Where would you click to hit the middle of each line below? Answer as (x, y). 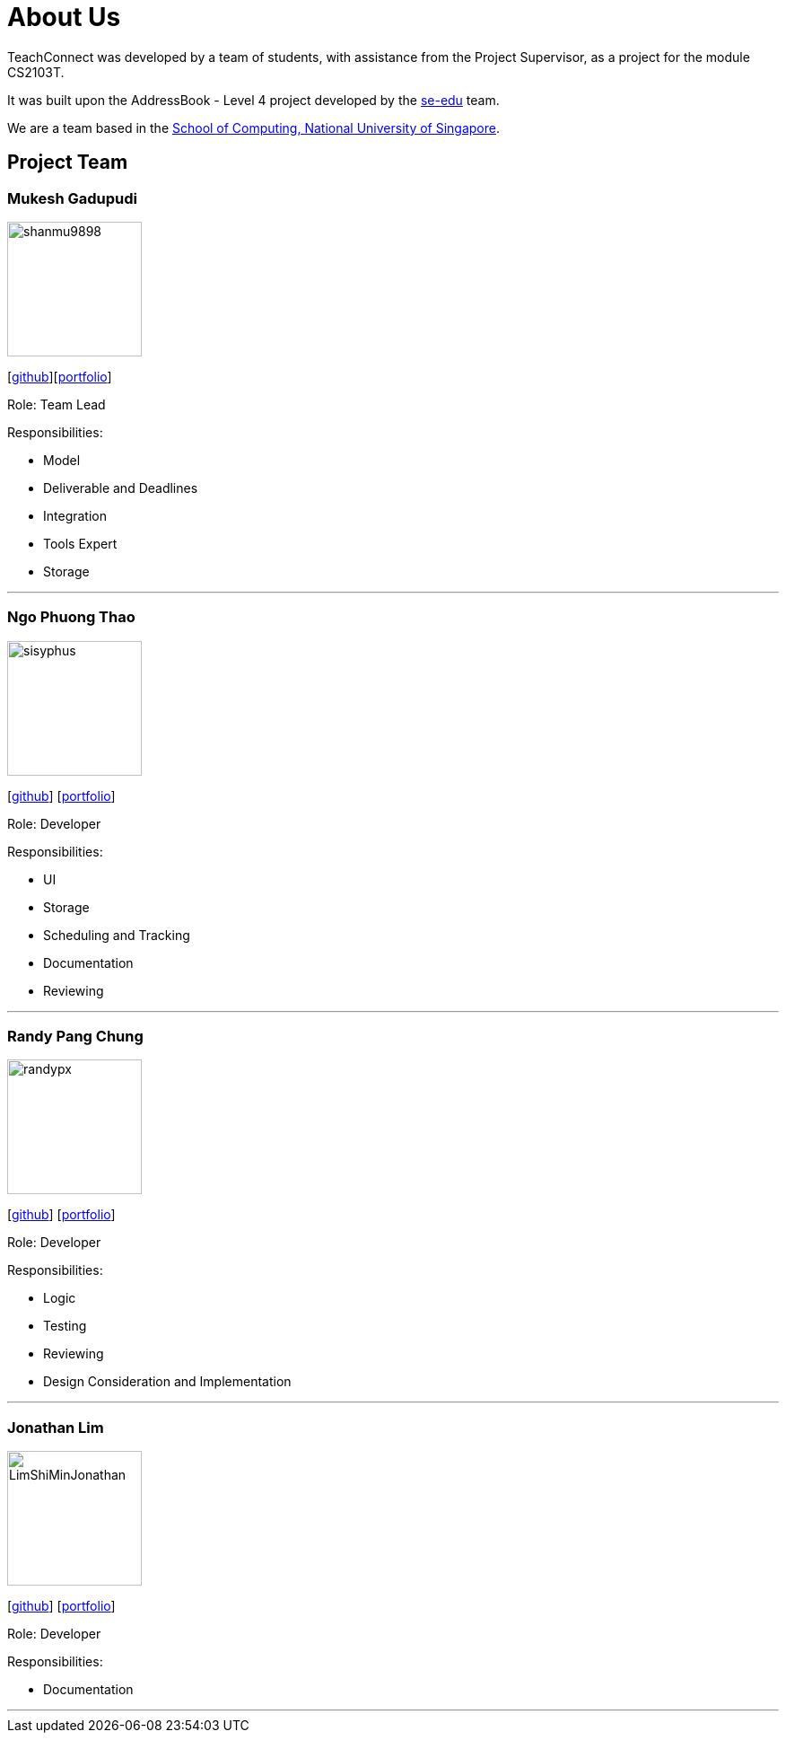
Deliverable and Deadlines (121, 488)
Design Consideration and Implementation (167, 1382)
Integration (75, 515)
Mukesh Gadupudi (73, 198)
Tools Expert (80, 543)
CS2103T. (36, 72)
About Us (64, 17)
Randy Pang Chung (75, 1037)
